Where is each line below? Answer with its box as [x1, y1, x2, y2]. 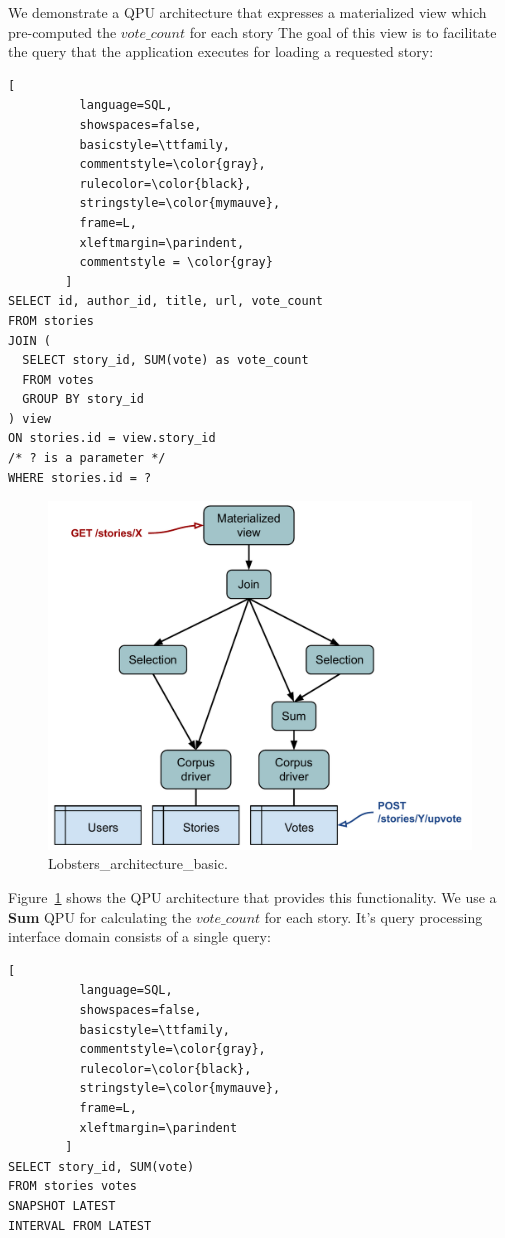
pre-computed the [8, 21, 117, 42]
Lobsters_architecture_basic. [48, 853, 228, 874]
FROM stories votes [8, 1179, 137, 1194]
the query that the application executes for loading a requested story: [8, 41, 434, 62]
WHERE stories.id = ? [8, 470, 152, 485]
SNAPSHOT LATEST [8, 1198, 116, 1213]
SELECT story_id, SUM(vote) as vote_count [22, 353, 309, 368]
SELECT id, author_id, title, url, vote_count [8, 294, 323, 309]
